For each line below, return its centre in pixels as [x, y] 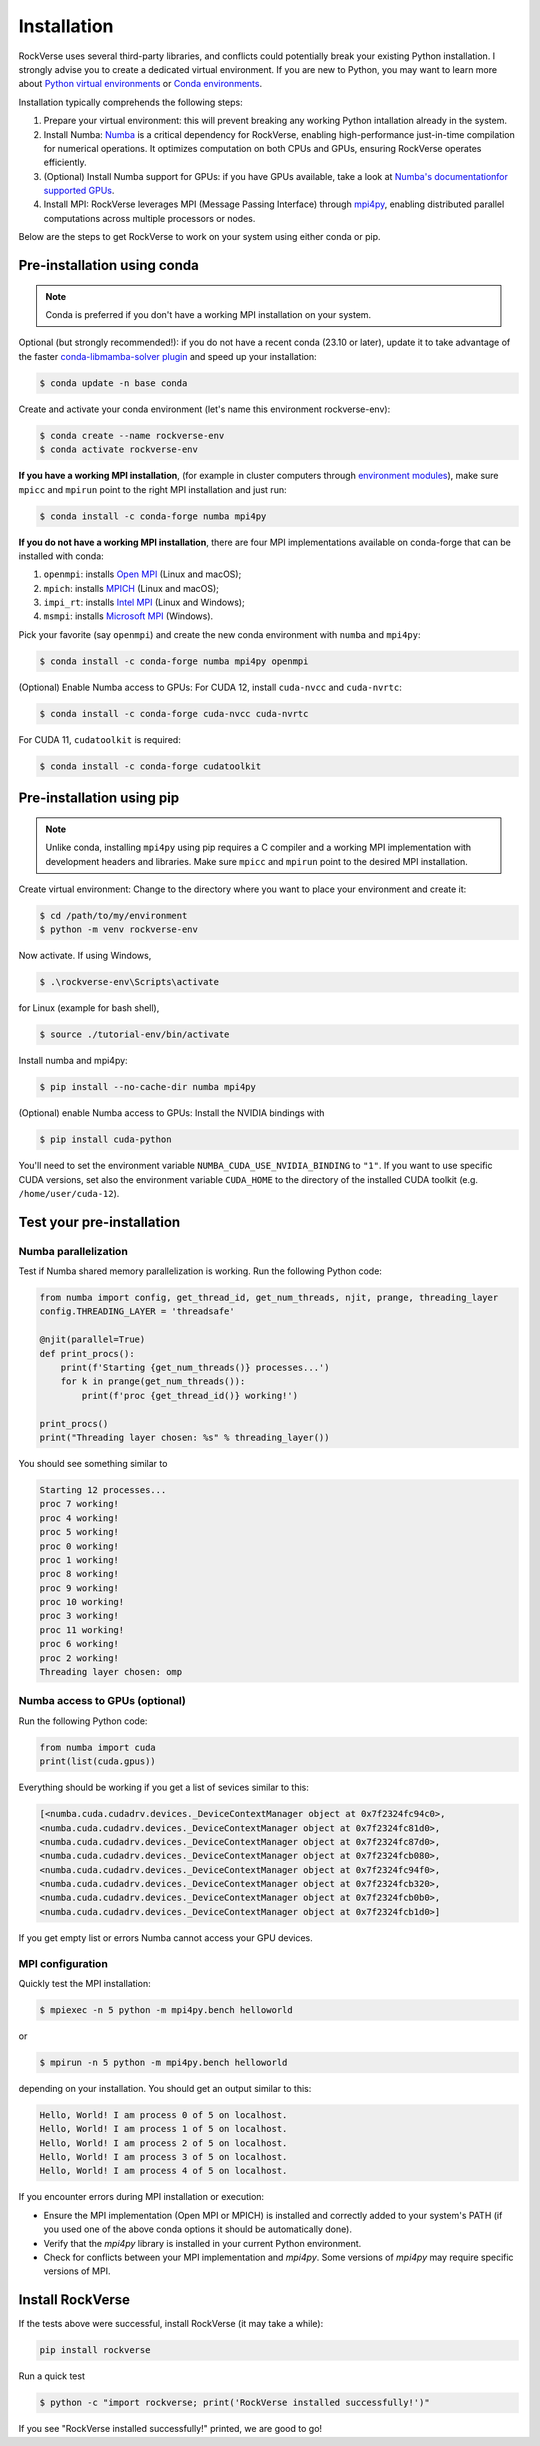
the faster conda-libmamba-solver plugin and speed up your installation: [167, 356]
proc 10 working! [82, 1602]
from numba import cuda [98, 1747]
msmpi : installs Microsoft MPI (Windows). [128, 616]
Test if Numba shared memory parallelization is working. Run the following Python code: [200, 1271]
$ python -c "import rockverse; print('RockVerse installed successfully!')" [234, 2403]
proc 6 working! [79, 1644]
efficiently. [65, 162]
